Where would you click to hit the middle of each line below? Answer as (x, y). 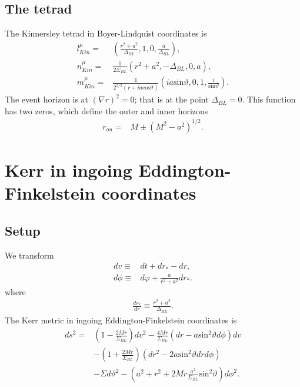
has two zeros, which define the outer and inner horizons (106, 110)
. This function (269, 99)
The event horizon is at (47, 99)
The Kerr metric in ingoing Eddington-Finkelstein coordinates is (121, 320)
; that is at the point (171, 99)
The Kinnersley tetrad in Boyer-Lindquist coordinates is (106, 33)
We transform (29, 255)
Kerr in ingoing (69, 169)
